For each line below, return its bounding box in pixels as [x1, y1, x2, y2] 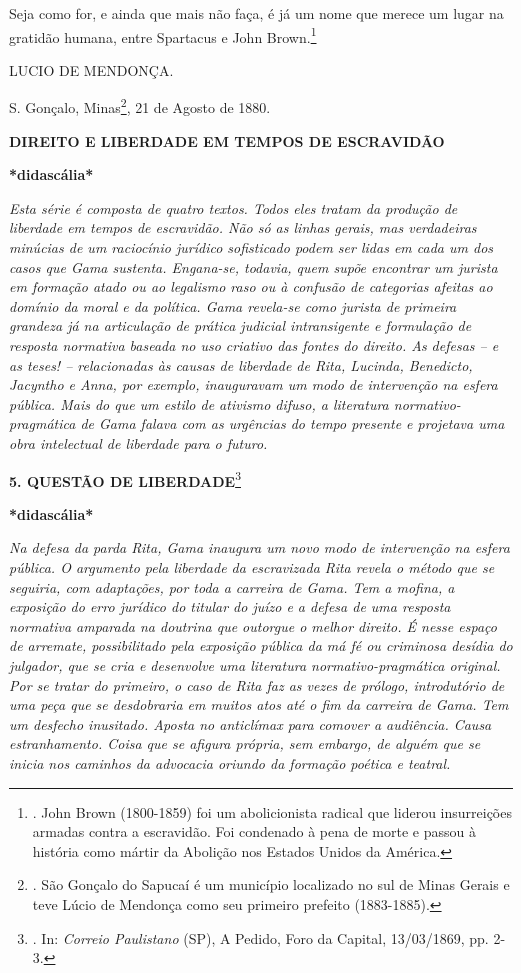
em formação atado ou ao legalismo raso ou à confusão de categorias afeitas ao [9, 276, 493, 297]
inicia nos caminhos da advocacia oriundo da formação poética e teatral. [9, 752, 451, 773]
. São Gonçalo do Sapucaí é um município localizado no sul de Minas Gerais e [32, 874, 510, 895]
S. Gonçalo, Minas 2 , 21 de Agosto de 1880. [9, 94, 271, 118]
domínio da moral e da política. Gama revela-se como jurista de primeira [9, 295, 457, 316]
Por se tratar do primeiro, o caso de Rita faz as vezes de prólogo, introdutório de [9, 674, 505, 695]
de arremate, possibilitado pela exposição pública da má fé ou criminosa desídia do [9, 635, 513, 656]
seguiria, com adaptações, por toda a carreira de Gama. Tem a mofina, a [9, 576, 455, 597]
